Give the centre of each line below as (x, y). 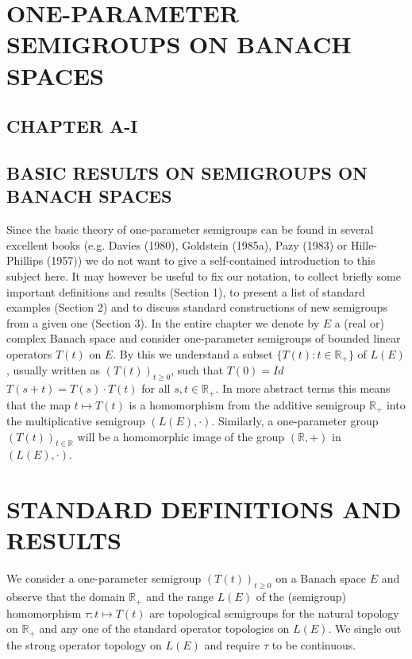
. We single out (365, 628)
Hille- (364, 244)
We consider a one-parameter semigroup (104, 578)
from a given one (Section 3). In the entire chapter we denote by (163, 322)
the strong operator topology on (84, 644)
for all (156, 388)
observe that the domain (66, 597)
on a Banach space (321, 578)
